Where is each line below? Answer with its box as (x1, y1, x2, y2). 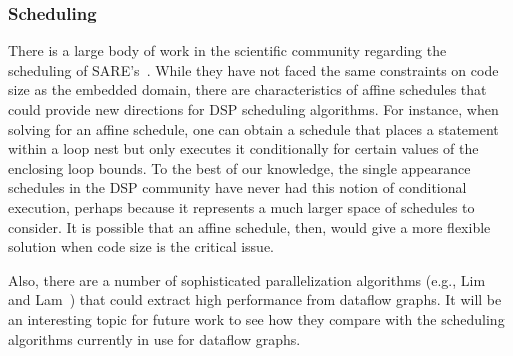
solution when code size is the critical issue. (8, 236, 274, 257)
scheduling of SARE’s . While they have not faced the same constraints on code (8, 59, 499, 80)
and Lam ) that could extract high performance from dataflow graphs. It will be (8, 289, 502, 310)
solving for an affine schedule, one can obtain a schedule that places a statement (8, 118, 499, 139)
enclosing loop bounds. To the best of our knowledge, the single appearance (8, 157, 471, 178)
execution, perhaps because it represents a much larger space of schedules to (8, 196, 475, 217)
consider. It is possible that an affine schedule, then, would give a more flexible (8, 216, 491, 237)
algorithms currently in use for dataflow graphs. (8, 328, 301, 349)
